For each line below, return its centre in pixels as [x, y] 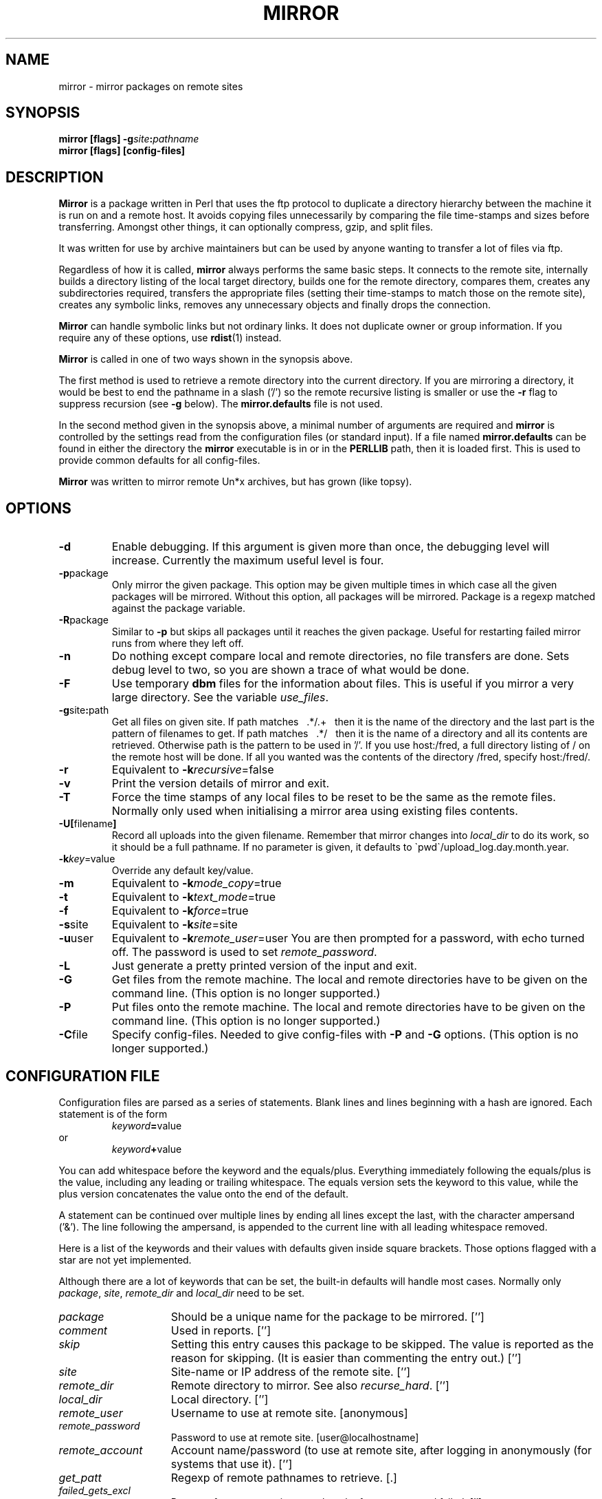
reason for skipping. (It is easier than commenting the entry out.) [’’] [346, 1358]
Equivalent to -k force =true [180, 911]
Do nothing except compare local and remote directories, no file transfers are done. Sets [341, 656]
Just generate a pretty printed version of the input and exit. [264, 966]
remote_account [101, 1450]
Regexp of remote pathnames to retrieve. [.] [284, 1477]
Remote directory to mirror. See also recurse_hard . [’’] [310, 1385]
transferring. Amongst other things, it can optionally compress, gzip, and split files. [246, 227]
